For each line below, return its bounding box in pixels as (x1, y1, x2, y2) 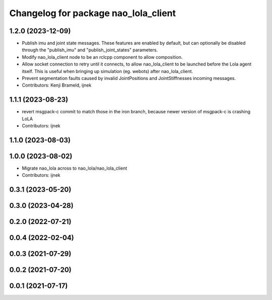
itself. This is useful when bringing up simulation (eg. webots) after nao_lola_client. (22, 68, 193, 74)
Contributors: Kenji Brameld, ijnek (22, 82, 92, 88)
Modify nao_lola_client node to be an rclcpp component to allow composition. (22, 54, 183, 60)
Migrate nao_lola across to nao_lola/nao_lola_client (22, 165, 127, 171)
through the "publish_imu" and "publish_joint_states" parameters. (22, 47, 158, 53)
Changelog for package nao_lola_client (9, 8, 176, 19)
